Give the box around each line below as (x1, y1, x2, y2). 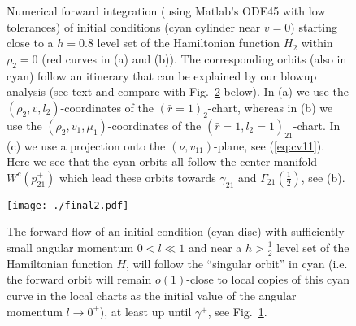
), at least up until (99, 302, 192, 319)
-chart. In (293, 116, 341, 133)
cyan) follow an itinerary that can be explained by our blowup (7, 67, 317, 84)
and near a (188, 239, 242, 255)
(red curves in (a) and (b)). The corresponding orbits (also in (41, 50, 347, 67)
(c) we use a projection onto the (7, 137, 166, 154)
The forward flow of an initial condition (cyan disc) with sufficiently (7, 223, 345, 240)
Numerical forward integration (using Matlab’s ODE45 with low (7, 2, 326, 19)
